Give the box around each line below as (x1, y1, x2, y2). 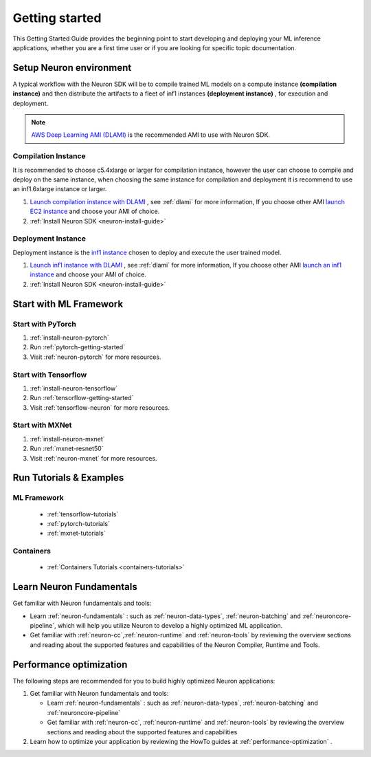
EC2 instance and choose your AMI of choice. (30, 207, 160, 216)
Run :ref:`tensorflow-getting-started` (30, 394, 134, 402)
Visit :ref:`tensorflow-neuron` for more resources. (30, 403, 170, 412)
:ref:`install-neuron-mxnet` (30, 435, 106, 443)
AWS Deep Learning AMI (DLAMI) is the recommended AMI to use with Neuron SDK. (31, 131, 271, 139)
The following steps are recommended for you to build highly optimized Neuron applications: (12, 677, 276, 685)
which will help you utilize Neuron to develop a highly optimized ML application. (57, 621, 283, 629)
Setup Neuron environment (12, 62, 132, 74)
